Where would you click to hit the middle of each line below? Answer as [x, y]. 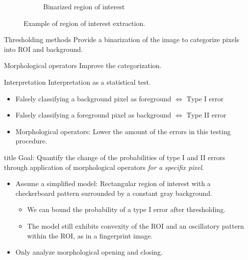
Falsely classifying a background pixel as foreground [93, 98]
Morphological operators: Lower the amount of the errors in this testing [123, 131]
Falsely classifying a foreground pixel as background [93, 115]
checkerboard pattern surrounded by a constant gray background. [114, 193]
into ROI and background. [43, 49]
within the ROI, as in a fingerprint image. [90, 235]
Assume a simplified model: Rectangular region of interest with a [113, 183]
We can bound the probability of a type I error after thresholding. [126, 209]
